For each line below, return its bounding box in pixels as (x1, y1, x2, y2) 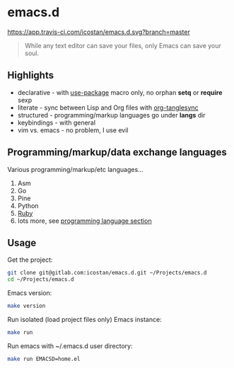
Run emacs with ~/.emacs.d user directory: (7, 341, 133, 350)
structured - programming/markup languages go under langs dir (17, 110, 206, 119)
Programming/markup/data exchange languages (7, 146, 228, 159)
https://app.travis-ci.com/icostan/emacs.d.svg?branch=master (7, 28, 191, 36)
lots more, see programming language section (17, 217, 152, 225)
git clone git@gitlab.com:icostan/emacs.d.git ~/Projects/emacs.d (7, 270, 207, 277)
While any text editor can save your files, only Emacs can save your (24, 41, 221, 50)
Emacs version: (7, 289, 52, 297)
